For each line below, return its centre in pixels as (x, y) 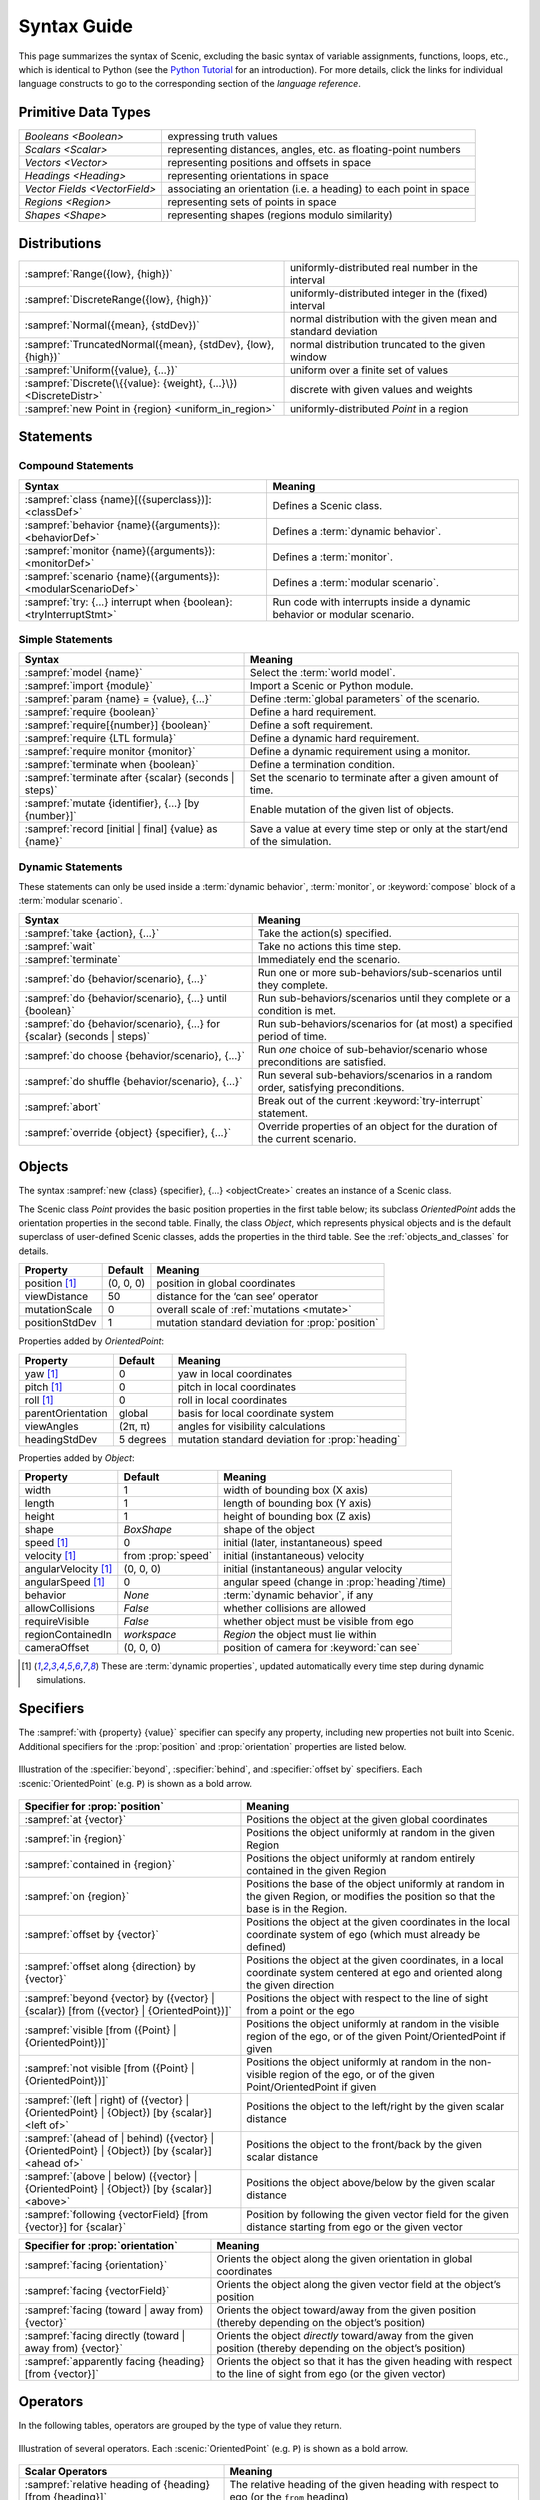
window (308, 357)
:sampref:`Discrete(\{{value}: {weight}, (115, 383)
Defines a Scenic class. (327, 505)
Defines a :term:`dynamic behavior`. (357, 531)
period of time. (292, 1036)
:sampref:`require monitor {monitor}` (110, 752)
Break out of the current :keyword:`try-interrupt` (370, 1100)
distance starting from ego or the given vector (355, 2227)
